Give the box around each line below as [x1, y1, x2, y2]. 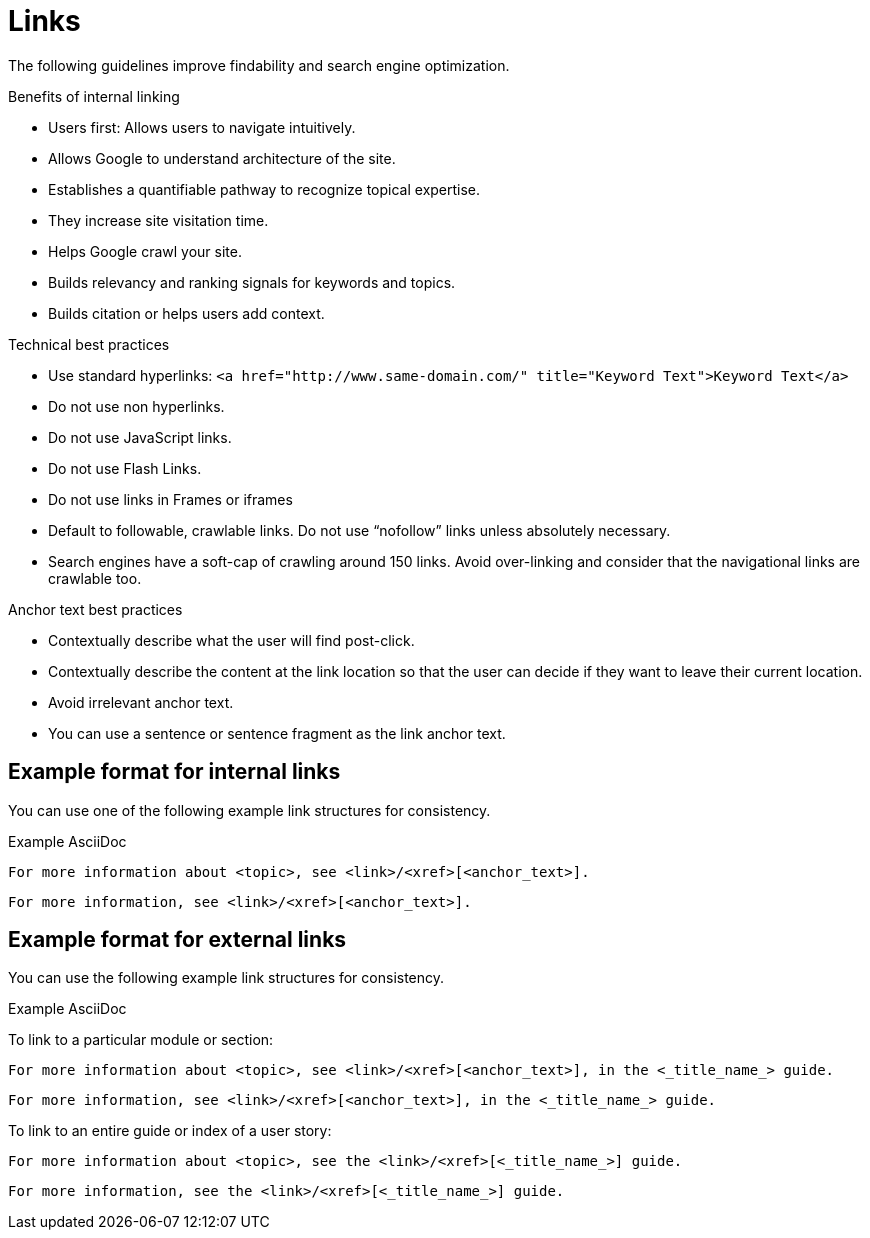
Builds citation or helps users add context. [48, 304, 325, 322]
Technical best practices [8, 335, 170, 353]
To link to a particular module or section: [8, 1031, 274, 1049]
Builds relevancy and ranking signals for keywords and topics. [48, 273, 456, 291]
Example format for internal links [8, 759, 341, 785]
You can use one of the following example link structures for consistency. [8, 801, 491, 819]
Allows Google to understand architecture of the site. [48, 149, 396, 167]
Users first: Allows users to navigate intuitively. [48, 118, 356, 136]
